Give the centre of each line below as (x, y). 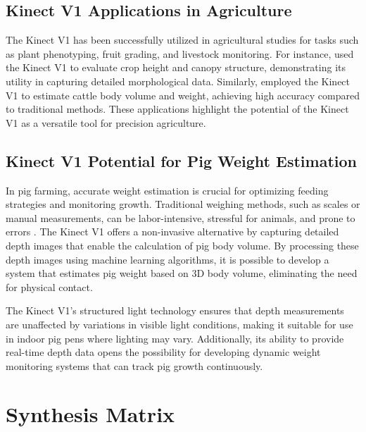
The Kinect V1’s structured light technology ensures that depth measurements (175, 310)
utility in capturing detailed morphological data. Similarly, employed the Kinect (178, 81)
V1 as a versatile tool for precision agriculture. (106, 122)
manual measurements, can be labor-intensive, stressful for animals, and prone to (181, 217)
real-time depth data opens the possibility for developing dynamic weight (163, 352)
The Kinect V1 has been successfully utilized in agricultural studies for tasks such (182, 40)
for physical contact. (49, 286)
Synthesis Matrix (90, 414)
